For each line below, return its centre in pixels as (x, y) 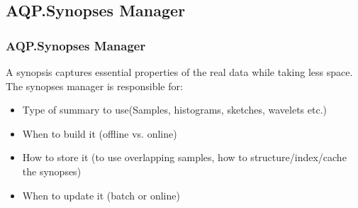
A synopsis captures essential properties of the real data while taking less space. (179, 72)
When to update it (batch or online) (101, 195)
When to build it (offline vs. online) (100, 133)
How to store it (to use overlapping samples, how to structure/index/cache (184, 157)
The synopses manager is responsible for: (94, 86)
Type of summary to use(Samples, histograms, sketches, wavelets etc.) (174, 110)
